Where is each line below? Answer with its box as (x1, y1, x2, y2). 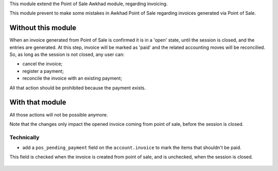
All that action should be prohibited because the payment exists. (9, 85, 146, 91)
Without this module (9, 24, 77, 32)
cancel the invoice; (22, 61, 63, 67)
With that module (9, 98, 66, 107)
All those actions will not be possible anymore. (9, 111, 108, 118)
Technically (9, 134, 40, 141)
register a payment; (22, 68, 64, 74)
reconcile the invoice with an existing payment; (22, 75, 123, 82)
